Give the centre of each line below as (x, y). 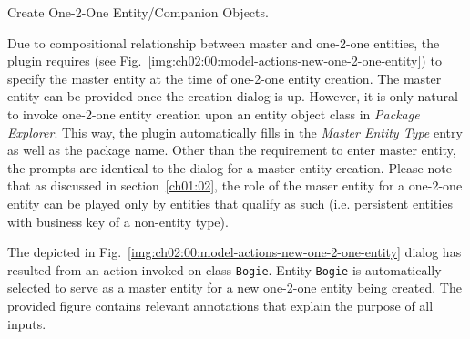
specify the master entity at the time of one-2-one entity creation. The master (225, 78)
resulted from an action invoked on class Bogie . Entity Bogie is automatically (225, 269)
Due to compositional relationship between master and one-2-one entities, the (224, 42)
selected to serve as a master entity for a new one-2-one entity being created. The (235, 288)
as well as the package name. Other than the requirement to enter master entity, (232, 150)
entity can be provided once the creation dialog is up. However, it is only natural (233, 96)
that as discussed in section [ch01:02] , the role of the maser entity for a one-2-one (235, 185)
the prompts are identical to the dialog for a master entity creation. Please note (230, 167)
